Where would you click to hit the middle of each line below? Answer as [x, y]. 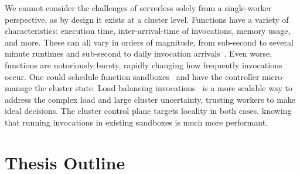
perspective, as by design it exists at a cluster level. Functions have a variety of [147, 19]
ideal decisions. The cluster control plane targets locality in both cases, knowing [148, 111]
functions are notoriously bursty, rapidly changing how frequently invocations [144, 65]
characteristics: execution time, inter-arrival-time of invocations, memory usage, [148, 31]
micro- [273, 76]
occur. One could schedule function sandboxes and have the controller [132, 76]
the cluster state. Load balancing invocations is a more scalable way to [164, 88]
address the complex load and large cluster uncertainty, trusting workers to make [150, 99]
